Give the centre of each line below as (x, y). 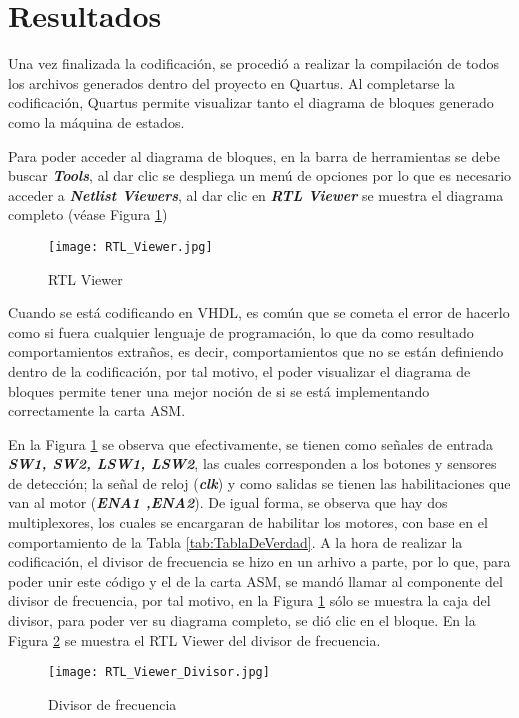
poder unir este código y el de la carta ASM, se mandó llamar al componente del (255, 580)
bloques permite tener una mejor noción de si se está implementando (219, 390)
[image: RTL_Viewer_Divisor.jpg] (159, 672)
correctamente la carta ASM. (97, 410)
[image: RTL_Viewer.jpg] (130, 246)
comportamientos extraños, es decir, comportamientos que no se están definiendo (256, 351)
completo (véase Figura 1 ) (88, 214)
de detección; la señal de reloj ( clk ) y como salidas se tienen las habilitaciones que (259, 482)
